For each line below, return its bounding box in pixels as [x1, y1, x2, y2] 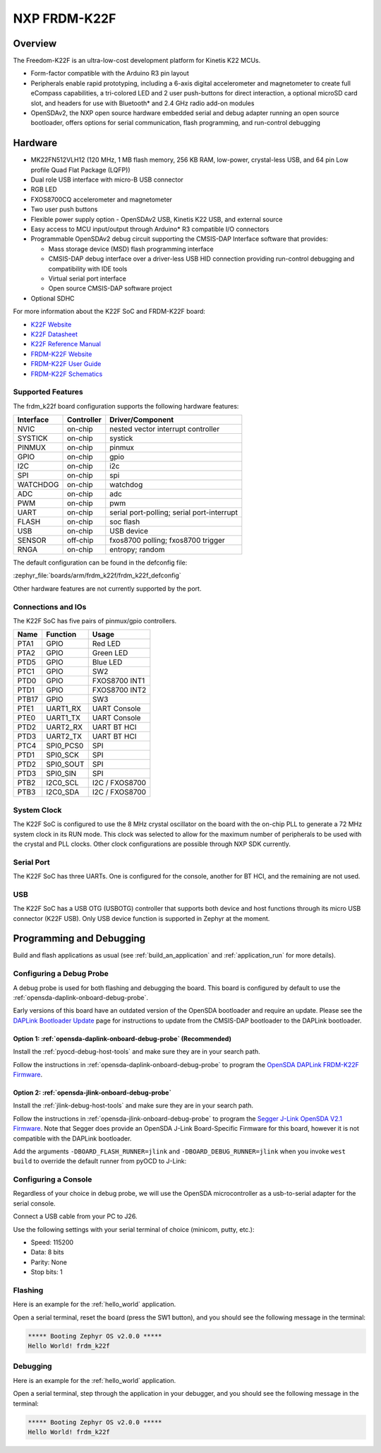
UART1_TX [46, 713, 81, 723]
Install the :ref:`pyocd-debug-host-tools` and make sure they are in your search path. [13, 1047, 260, 1056]
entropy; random [109, 545, 165, 555]
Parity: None [30, 1258, 67, 1266]
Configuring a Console [13, 1175, 92, 1184]
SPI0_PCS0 [46, 741, 84, 751]
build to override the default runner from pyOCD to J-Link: [13, 1157, 187, 1165]
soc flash [109, 517, 140, 527]
